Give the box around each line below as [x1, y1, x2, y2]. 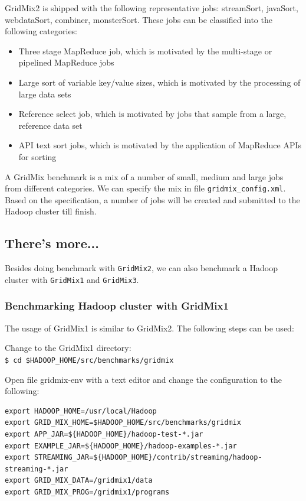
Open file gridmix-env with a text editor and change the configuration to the [5, 373, 282, 385]
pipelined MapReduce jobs [18, 56, 114, 69]
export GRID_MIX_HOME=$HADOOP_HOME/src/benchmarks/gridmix [5, 418, 241, 427]
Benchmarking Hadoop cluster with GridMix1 [5, 298, 229, 313]
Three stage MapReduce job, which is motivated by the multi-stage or [18, 44, 272, 57]
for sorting [18, 150, 57, 162]
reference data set [18, 119, 83, 131]
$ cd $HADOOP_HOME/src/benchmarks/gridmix [5, 356, 174, 365]
